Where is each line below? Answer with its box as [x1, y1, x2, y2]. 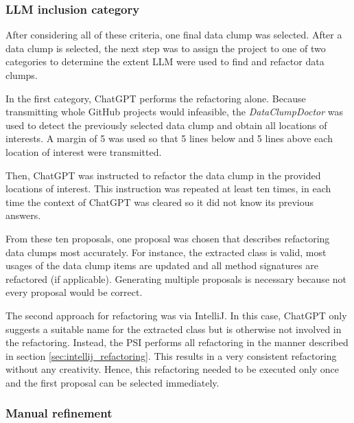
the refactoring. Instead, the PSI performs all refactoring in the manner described [5, 335, 349, 350]
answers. [5, 208, 41, 222]
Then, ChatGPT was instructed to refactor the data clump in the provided [5, 168, 321, 182]
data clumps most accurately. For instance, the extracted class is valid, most [5, 244, 327, 259]
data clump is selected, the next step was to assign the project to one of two [5, 41, 326, 55]
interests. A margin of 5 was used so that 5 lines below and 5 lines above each [5, 131, 333, 146]
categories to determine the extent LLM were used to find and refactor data [5, 54, 324, 69]
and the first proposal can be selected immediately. [5, 375, 220, 389]
